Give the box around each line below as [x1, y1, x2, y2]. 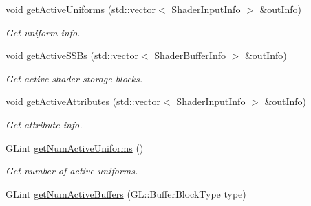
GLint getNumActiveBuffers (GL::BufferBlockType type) [6, 186, 246, 201]
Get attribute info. [6, 117, 83, 131]
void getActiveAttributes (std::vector [6, 94, 161, 108]
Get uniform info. [6, 25, 81, 39]
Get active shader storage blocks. [6, 71, 143, 85]
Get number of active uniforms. [6, 163, 138, 178]
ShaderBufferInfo [154, 48, 226, 62]
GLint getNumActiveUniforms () [6, 140, 144, 154]
